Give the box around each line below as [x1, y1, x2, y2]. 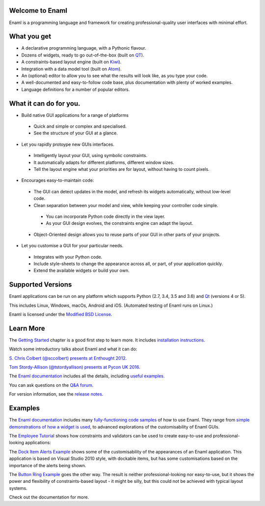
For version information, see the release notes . [9, 391, 104, 397]
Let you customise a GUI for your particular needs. [21, 243, 124, 249]
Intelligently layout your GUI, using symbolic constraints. [33, 153, 147, 159]
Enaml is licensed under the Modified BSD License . [9, 312, 112, 317]
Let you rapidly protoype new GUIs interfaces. [21, 141, 115, 147]
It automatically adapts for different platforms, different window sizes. [33, 160, 174, 165]
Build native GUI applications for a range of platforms [21, 112, 129, 118]
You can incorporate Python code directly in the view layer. [46, 213, 165, 219]
